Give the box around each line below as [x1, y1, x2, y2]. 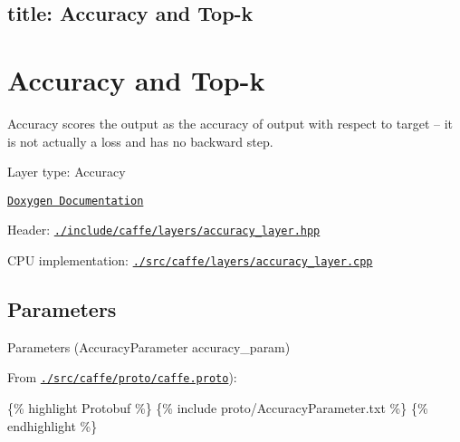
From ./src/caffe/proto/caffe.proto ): [7, 368, 237, 387]
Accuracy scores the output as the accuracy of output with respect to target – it [7, 113, 454, 132]
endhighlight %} [7, 416, 98, 435]
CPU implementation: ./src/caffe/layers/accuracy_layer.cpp [7, 251, 373, 269]
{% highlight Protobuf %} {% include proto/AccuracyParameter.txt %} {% [7, 399, 428, 418]
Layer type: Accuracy [7, 162, 126, 181]
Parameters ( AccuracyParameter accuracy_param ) [7, 337, 291, 356]
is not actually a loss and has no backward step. [7, 131, 273, 150]
